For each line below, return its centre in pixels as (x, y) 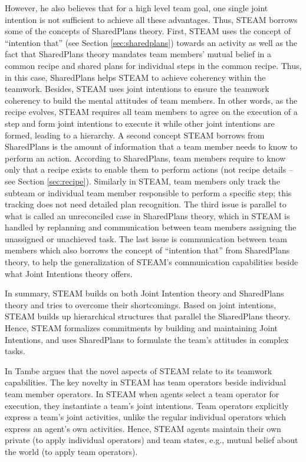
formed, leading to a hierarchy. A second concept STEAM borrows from (135, 135)
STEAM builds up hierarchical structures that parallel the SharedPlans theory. (148, 316)
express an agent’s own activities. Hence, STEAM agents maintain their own (143, 428)
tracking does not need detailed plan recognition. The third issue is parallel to (146, 204)
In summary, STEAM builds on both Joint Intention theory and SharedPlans (144, 293)
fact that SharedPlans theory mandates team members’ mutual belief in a (138, 54)
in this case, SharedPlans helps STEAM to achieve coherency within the (135, 77)
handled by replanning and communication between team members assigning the (151, 227)
